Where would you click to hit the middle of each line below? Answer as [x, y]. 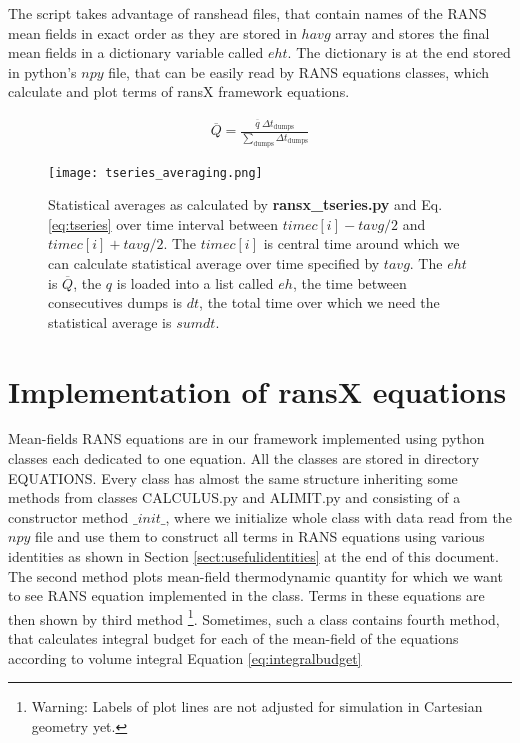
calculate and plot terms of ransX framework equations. [179, 91]
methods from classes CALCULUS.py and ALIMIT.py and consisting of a [234, 497]
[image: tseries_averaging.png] [155, 172]
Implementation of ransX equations [257, 390]
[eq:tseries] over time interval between [163, 223]
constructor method [68, 516]
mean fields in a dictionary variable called [136, 52]
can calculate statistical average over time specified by [214, 262]
